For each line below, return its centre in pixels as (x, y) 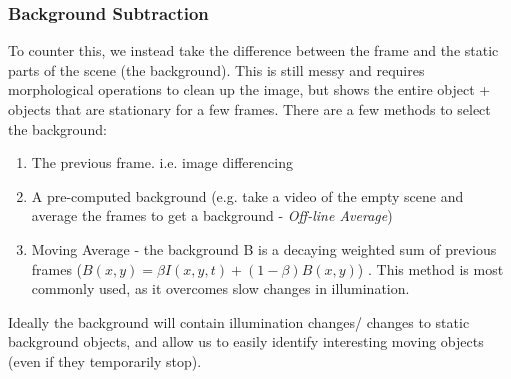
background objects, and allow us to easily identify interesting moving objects (246, 341)
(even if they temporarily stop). (105, 360)
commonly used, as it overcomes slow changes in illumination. (220, 288)
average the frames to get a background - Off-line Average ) (212, 215)
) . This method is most (430, 268)
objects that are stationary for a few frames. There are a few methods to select (249, 109)
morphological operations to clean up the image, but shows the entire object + (249, 89)
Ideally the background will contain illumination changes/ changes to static (239, 321)
